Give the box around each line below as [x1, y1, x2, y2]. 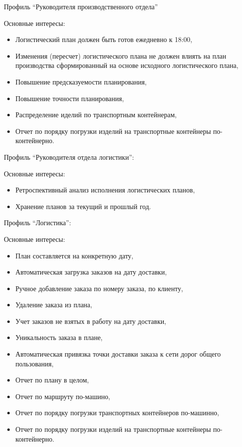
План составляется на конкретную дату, [15, 250, 133, 260]
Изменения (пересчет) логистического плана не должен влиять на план [15, 50, 226, 61]
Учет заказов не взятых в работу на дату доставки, [15, 316, 167, 326]
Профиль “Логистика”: [4, 217, 71, 228]
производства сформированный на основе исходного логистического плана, [15, 60, 239, 70]
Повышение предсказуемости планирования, [15, 76, 147, 86]
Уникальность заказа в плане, [15, 332, 103, 342]
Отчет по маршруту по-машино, [15, 391, 111, 401]
